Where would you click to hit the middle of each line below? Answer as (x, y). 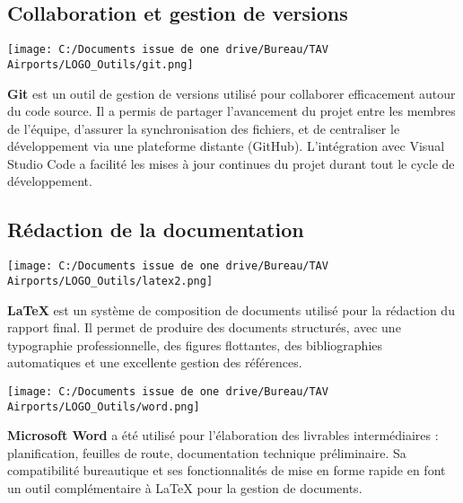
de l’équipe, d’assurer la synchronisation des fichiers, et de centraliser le (204, 128)
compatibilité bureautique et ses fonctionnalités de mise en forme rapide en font (227, 470)
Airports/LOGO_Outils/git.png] (100, 64)
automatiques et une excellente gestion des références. (155, 362)
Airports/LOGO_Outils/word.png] (104, 406)
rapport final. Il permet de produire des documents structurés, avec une (204, 327)
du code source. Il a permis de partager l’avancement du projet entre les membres (231, 111)
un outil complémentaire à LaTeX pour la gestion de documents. (185, 488)
